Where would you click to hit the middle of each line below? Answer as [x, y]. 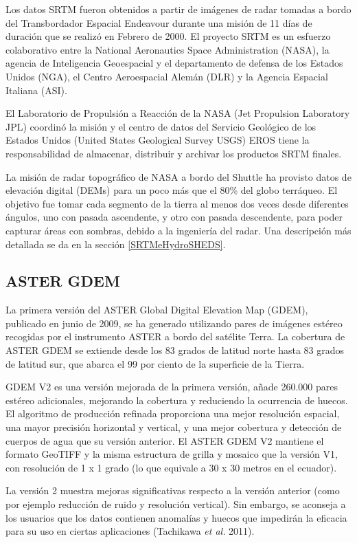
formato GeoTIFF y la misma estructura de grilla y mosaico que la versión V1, [172, 454]
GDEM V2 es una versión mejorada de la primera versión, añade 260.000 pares [172, 387]
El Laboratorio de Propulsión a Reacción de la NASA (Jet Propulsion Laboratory [178, 113]
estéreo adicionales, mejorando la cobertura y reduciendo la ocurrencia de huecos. [177, 400]
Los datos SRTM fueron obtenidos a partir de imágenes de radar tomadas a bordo [178, 9]
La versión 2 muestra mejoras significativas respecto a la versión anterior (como [173, 490]
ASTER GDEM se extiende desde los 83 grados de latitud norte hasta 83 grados [175, 350]
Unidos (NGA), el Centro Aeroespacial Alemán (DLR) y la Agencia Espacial [167, 76]
